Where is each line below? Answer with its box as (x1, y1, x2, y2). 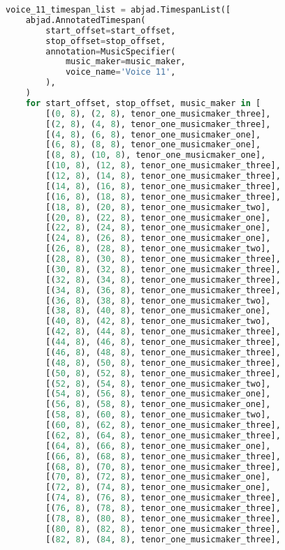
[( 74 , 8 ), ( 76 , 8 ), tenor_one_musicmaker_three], (45, 493, 281, 503)
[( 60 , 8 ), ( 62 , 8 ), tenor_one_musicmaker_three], (45, 420, 281, 430)
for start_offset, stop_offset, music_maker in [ (25, 98, 261, 108)
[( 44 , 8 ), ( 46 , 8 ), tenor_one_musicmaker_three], (45, 337, 281, 347)
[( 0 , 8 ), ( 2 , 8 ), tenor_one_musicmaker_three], (45, 108, 271, 119)
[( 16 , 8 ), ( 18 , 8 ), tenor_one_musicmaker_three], (45, 191, 281, 202)
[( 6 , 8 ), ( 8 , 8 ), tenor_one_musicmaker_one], (45, 140, 261, 150)
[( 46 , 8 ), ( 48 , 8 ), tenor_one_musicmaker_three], (45, 347, 281, 357)
